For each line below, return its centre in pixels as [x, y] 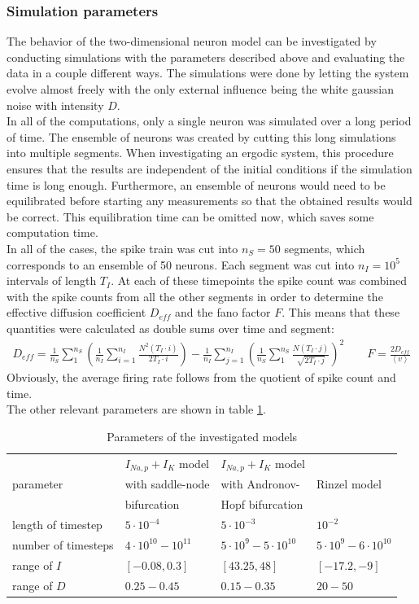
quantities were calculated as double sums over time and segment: [170, 328]
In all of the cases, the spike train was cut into [122, 248]
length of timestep [57, 525]
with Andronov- [260, 484]
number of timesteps [63, 544]
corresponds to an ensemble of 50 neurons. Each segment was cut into [181, 264]
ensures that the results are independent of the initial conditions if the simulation [209, 168]
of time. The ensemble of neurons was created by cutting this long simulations [201, 136]
